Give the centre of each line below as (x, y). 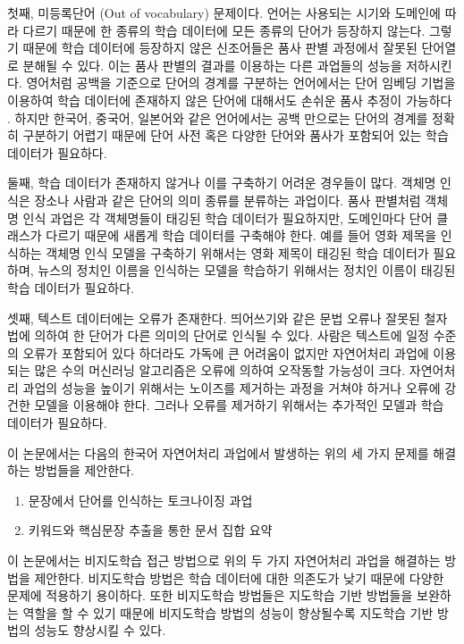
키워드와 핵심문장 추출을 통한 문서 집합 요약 (150, 530)
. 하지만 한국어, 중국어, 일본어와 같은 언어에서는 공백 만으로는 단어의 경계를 (218, 117)
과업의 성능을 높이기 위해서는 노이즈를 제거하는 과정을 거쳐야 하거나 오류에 (232, 387)
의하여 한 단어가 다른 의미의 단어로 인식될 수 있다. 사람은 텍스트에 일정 (232, 335)
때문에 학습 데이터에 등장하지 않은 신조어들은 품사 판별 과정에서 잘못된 (220, 48)
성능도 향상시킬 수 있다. (100, 630)
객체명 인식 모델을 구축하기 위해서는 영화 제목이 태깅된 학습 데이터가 (237, 252)
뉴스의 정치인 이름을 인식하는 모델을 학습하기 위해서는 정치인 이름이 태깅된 (247, 270)
